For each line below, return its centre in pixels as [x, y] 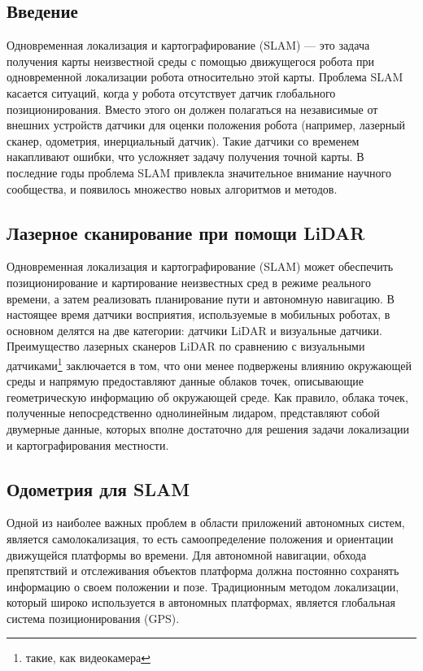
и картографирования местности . [88, 444]
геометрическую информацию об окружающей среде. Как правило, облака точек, [207, 396]
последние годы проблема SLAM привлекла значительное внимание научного [199, 172]
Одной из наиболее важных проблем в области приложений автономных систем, [206, 523]
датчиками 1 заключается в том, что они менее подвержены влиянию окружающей [209, 364]
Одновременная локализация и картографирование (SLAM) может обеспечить [200, 266]
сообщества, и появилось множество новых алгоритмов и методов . [172, 188]
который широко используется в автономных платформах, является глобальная [201, 602]
